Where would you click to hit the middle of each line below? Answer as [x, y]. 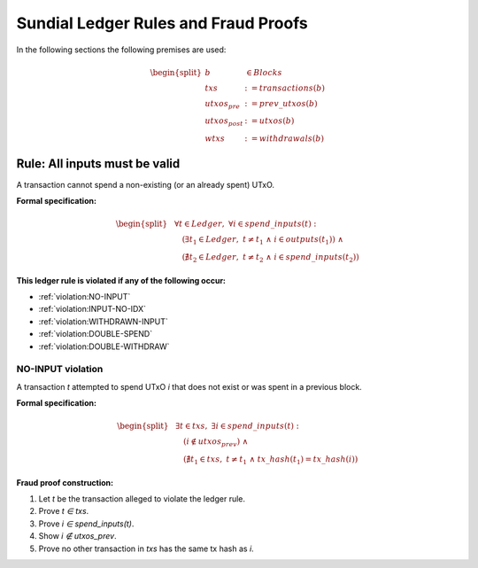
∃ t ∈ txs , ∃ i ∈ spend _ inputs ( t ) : [238, 426]
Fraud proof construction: [65, 482]
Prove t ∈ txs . [64, 511]
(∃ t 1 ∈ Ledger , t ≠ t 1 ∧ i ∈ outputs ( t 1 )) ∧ [263, 241]
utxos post [224, 122]
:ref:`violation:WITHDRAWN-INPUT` [103, 321]
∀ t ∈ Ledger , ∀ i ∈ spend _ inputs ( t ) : [245, 224]
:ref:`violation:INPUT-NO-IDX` [92, 309]
